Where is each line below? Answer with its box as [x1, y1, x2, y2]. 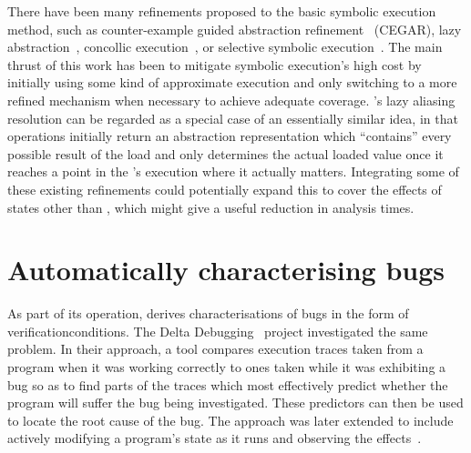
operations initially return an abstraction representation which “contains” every [7, 126, 452, 146]
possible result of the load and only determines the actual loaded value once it [7, 144, 444, 163]
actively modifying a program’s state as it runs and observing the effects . [7, 428, 422, 448]
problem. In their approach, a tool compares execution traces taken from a [7, 339, 424, 358]
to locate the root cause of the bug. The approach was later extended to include [7, 410, 454, 429]
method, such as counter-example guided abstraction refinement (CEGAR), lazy [7, 19, 462, 38]
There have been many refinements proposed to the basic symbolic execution [7, 2, 436, 20]
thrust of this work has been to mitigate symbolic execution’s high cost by [7, 55, 422, 74]
